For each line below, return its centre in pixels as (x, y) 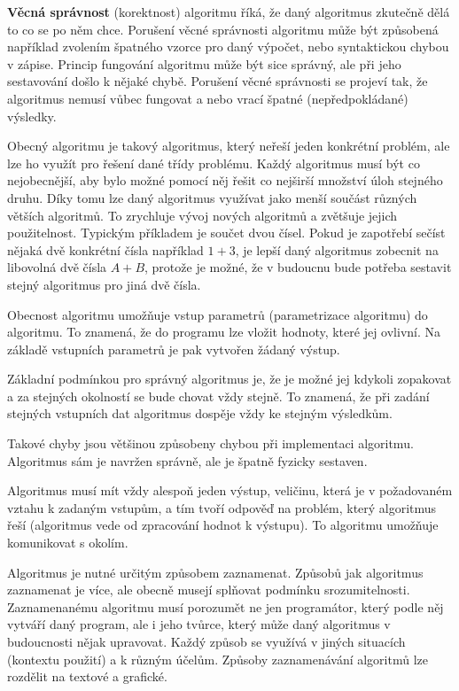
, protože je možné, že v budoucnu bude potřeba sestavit (298, 267)
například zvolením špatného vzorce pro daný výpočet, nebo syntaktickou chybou (228, 47)
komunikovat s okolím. (68, 543)
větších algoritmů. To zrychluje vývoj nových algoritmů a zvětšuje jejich (202, 215)
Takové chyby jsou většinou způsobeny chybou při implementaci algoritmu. (210, 443)
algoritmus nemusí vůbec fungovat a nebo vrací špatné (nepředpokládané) (208, 98)
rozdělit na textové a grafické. (87, 676)
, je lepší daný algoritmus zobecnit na (337, 249)
